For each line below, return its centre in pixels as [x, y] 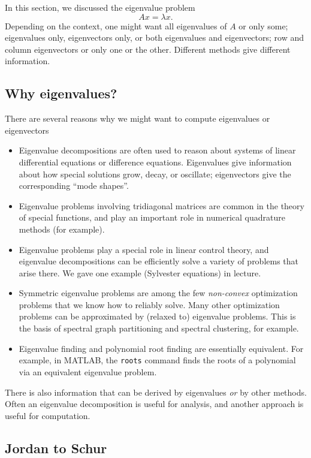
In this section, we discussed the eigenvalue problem [100, 7]
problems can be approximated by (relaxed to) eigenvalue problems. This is [157, 316]
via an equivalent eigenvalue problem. [88, 371]
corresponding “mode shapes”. [74, 186]
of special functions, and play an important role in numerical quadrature [152, 217]
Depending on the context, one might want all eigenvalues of [116, 25]
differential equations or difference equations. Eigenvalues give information [155, 162]
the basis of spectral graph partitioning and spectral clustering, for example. [159, 328]
